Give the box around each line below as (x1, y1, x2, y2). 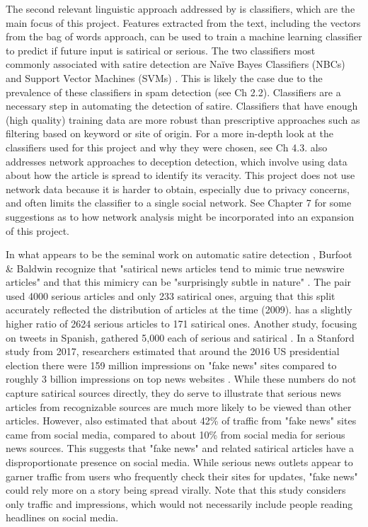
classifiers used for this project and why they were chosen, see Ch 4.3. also (6, 139, 328, 154)
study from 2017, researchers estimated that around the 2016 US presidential (6, 344, 340, 359)
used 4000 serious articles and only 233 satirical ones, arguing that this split (6, 288, 335, 303)
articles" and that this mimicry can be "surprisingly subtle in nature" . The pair (6, 274, 352, 289)
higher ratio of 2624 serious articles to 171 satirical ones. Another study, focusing (6, 316, 357, 331)
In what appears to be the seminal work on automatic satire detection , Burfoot (6, 247, 352, 262)
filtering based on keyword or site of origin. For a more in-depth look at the (6, 126, 333, 141)
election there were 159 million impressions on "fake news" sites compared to (6, 357, 337, 372)
